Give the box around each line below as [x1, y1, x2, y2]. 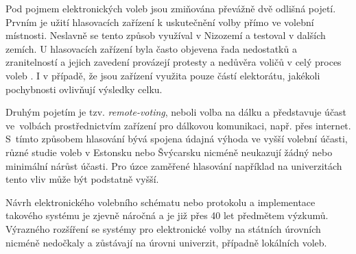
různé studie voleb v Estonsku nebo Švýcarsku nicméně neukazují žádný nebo [5, 144, 333, 159]
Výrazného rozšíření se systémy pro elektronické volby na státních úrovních [5, 221, 321, 236]
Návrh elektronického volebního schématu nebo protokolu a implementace [5, 194, 316, 209]
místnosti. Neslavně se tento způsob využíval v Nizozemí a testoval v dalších [5, 28, 326, 42]
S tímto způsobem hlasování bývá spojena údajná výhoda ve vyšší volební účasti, [5, 131, 348, 146]
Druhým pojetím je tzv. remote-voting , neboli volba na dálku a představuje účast [5, 105, 347, 119]
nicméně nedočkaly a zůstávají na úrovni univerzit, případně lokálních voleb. [5, 235, 327, 249]
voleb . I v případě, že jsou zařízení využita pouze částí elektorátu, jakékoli [5, 68, 320, 82]
